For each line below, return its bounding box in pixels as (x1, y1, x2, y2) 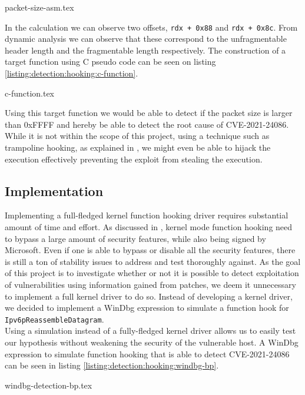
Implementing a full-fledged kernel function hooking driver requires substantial (5, 209, 289, 221)
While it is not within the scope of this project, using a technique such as (5, 130, 270, 142)
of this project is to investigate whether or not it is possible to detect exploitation (5, 267, 299, 279)
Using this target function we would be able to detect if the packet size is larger (5, 107, 293, 119)
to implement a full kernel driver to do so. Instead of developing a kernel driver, (5, 290, 293, 302)
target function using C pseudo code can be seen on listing (5, 55, 216, 68)
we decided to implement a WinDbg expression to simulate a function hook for (5, 301, 289, 314)
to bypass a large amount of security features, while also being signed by (5, 232, 266, 244)
